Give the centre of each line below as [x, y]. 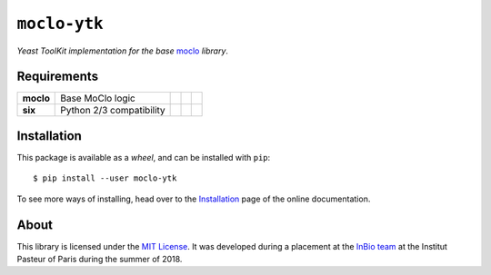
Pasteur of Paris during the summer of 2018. [100, 260]
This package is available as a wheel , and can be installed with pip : [144, 157]
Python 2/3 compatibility [113, 111]
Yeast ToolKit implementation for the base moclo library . [123, 51]
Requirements [58, 77]
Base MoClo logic [98, 98]
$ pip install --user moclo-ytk [105, 178]
